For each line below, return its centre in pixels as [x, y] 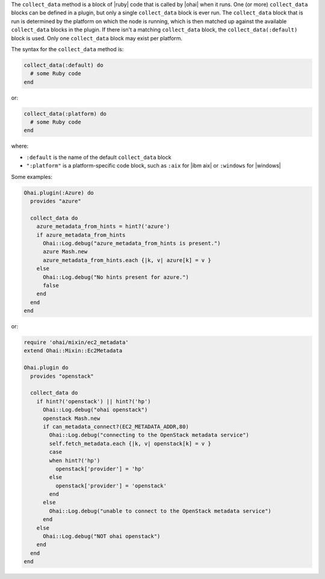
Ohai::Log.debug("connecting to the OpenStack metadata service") [149, 435]
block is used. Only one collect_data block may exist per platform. [97, 38]
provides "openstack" [62, 376]
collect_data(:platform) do [65, 114]
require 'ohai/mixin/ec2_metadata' [76, 343]
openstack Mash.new [72, 418]
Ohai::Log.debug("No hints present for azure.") [116, 277]
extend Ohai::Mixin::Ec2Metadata [73, 351]
